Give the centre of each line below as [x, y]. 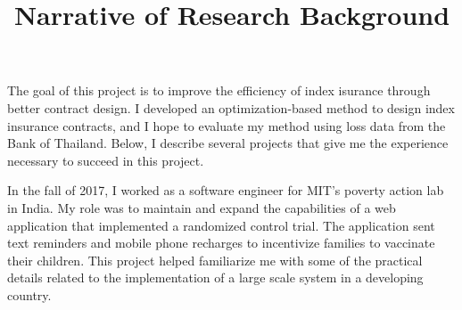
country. [29, 294]
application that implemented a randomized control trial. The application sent [221, 225]
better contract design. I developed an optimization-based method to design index [231, 107]
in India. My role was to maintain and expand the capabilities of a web [202, 207]
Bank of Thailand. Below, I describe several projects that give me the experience [228, 143]
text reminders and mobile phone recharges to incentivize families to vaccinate [221, 243]
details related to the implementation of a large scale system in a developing [215, 277]
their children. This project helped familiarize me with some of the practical [215, 260]
